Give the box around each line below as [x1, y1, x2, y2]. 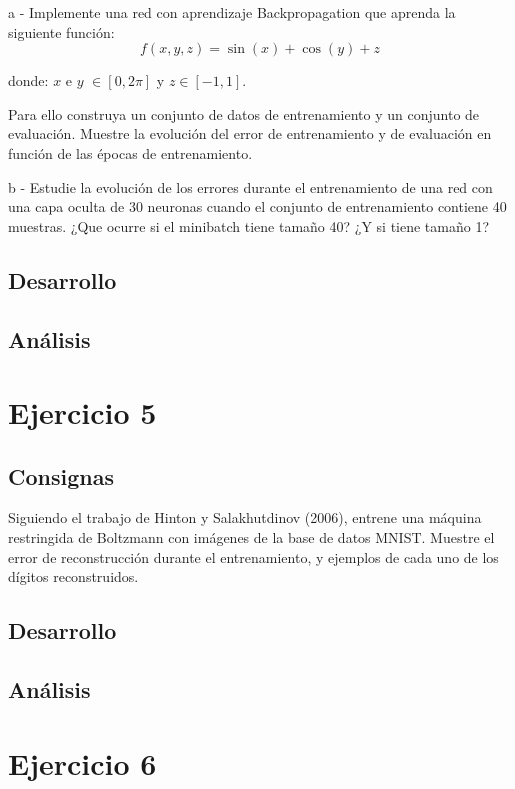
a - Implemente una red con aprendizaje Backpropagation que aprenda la [8, 2, 456, 22]
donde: [8, 70, 49, 91]
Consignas [8, 460, 114, 491]
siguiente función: [8, 21, 115, 42]
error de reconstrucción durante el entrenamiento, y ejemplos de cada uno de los [8, 546, 499, 567]
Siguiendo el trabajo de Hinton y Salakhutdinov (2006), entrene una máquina [8, 507, 482, 528]
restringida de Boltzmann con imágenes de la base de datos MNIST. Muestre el [8, 527, 495, 548]
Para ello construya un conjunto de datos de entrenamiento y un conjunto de [8, 103, 480, 124]
